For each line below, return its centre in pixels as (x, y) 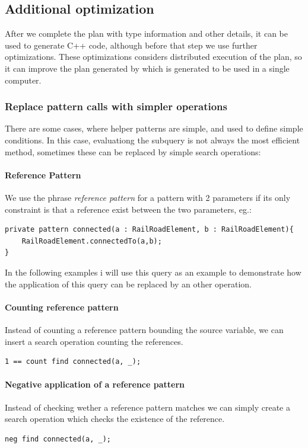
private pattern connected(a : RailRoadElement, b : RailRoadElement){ (149, 230)
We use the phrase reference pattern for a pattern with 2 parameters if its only (148, 197)
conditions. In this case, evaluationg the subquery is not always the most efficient (153, 140)
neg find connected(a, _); (58, 439)
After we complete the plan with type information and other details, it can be (146, 33)
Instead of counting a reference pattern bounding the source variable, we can (144, 329)
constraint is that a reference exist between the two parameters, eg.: (128, 209)
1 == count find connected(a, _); (73, 362)
